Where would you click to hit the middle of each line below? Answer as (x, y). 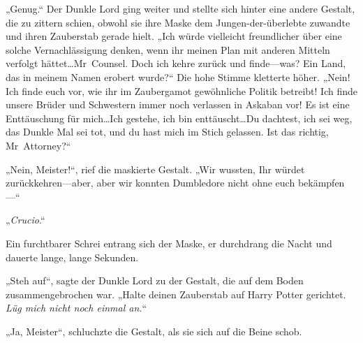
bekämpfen (321, 183)
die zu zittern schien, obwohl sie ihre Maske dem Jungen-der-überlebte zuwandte (178, 22)
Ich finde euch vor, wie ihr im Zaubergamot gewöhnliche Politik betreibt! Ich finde (181, 90)
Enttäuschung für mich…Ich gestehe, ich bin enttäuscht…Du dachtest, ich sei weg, (179, 118)
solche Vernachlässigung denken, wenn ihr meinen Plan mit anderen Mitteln (168, 49)
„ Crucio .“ (25, 220)
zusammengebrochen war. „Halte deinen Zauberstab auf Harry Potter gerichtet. (176, 294)
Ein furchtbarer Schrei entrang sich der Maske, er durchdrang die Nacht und (169, 243)
